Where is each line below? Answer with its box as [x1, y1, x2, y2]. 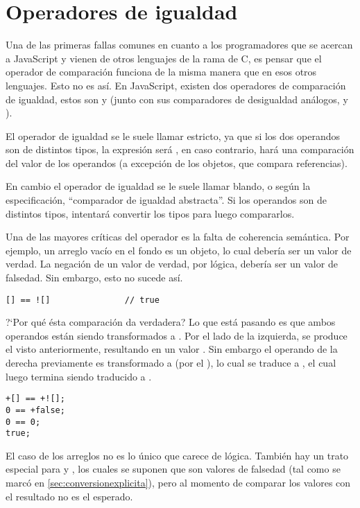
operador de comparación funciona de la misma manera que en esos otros [6, 64, 317, 79]
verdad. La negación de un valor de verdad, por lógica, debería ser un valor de [6, 256, 338, 271]
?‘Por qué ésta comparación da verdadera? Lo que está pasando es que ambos [6, 315, 336, 329]
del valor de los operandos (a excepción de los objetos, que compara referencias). [6, 155, 348, 170]
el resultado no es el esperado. [6, 489, 133, 503]
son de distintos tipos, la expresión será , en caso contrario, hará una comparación [6, 142, 354, 157]
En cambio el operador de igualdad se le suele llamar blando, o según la [6, 179, 311, 193]
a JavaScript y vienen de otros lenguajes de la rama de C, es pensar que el [6, 51, 322, 65]
